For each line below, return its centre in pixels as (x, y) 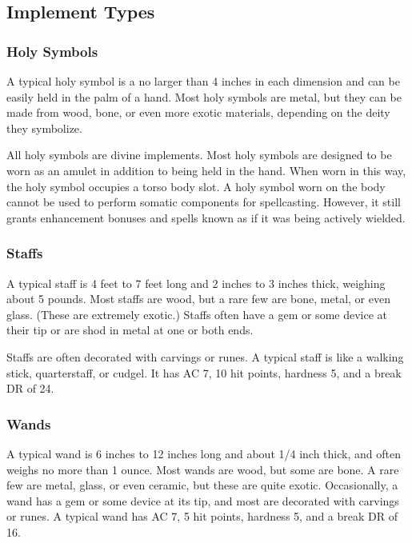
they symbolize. (44, 128)
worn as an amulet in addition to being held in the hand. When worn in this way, (206, 170)
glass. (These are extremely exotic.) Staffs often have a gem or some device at (197, 314)
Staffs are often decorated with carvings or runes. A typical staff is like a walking (205, 356)
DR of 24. (30, 388)
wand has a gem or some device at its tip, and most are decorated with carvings (203, 500)
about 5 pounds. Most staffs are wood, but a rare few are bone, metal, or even (198, 299)
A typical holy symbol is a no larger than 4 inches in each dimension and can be (203, 81)
